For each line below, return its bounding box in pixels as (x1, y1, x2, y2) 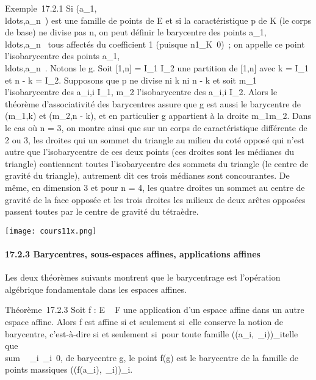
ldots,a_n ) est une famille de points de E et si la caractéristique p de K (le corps (5, 13, 312, 26)
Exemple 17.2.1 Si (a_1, (5, 2, 97, 14)
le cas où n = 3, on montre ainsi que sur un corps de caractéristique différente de (5, 121, 307, 134)
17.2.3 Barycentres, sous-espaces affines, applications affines (5, 247, 260, 260)
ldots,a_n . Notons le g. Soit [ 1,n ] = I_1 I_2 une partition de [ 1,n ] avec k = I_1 (5, 61, 309, 74)
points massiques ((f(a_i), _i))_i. (5, 363, 133, 376)
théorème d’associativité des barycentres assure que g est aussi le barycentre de (5, 97, 301, 110)
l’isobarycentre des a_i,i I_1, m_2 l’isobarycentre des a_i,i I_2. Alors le (5, 85, 278, 98)
